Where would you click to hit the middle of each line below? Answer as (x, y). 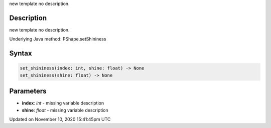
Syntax (21, 53)
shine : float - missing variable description (65, 110)
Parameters (28, 91)
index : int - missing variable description (63, 103)
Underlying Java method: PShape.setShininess (58, 39)
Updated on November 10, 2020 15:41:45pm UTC (60, 119)
